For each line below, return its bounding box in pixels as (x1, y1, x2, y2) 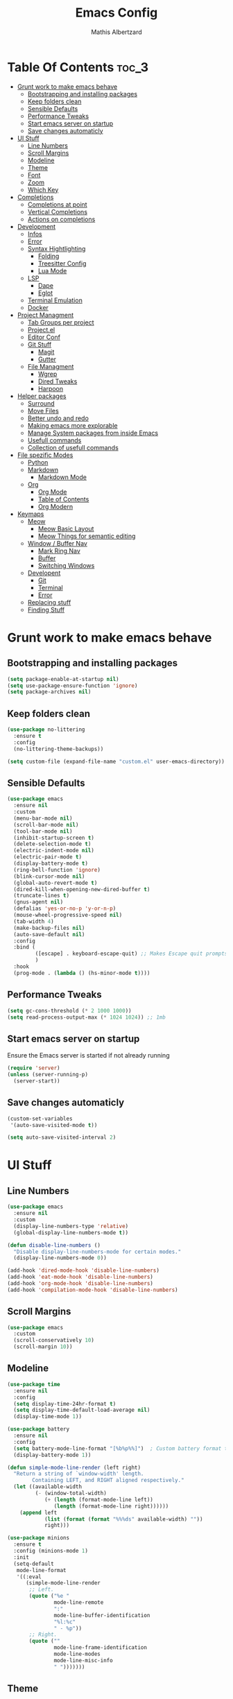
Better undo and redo (27, 414, 89, 422)
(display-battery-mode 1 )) (13, 1451, 92, 1458)
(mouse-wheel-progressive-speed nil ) (13, 912, 123, 919)
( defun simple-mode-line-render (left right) (7, 1464, 141, 1471)
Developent (27, 569, 61, 577)
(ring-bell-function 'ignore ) (13, 866, 101, 873)
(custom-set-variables (7, 1115, 73, 1122)
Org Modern (37, 502, 74, 510)
